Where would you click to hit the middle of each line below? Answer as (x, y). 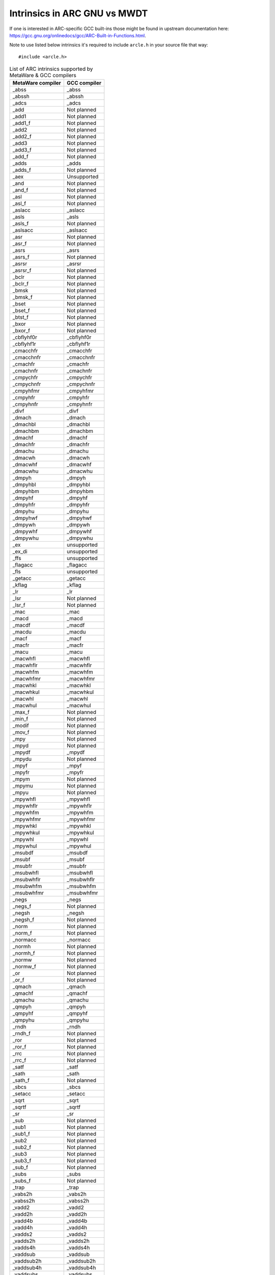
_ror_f (19, 1047)
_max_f (21, 712)
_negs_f (22, 906)
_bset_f (21, 311)
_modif (21, 726)
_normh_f (24, 953)
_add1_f (21, 123)
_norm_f (22, 933)
